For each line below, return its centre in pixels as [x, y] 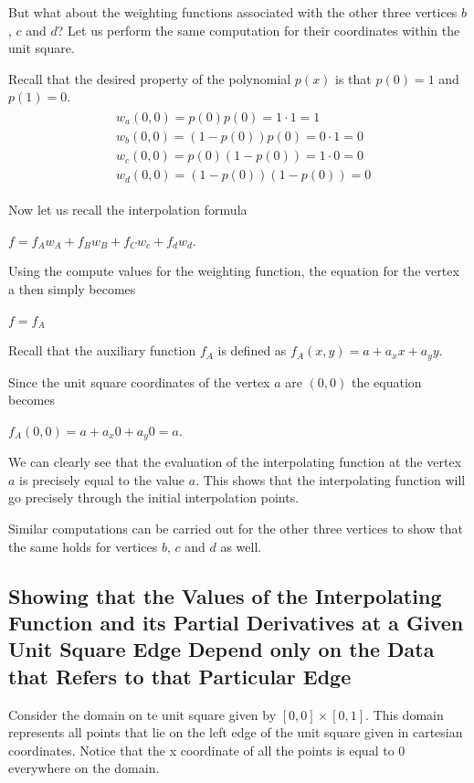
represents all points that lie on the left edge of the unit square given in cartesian [236, 732]
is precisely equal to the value [102, 479]
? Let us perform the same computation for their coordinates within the [258, 30]
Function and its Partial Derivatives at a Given [236, 622]
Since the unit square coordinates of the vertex [139, 381]
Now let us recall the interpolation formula [128, 210]
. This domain [405, 714]
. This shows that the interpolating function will [331, 479]
